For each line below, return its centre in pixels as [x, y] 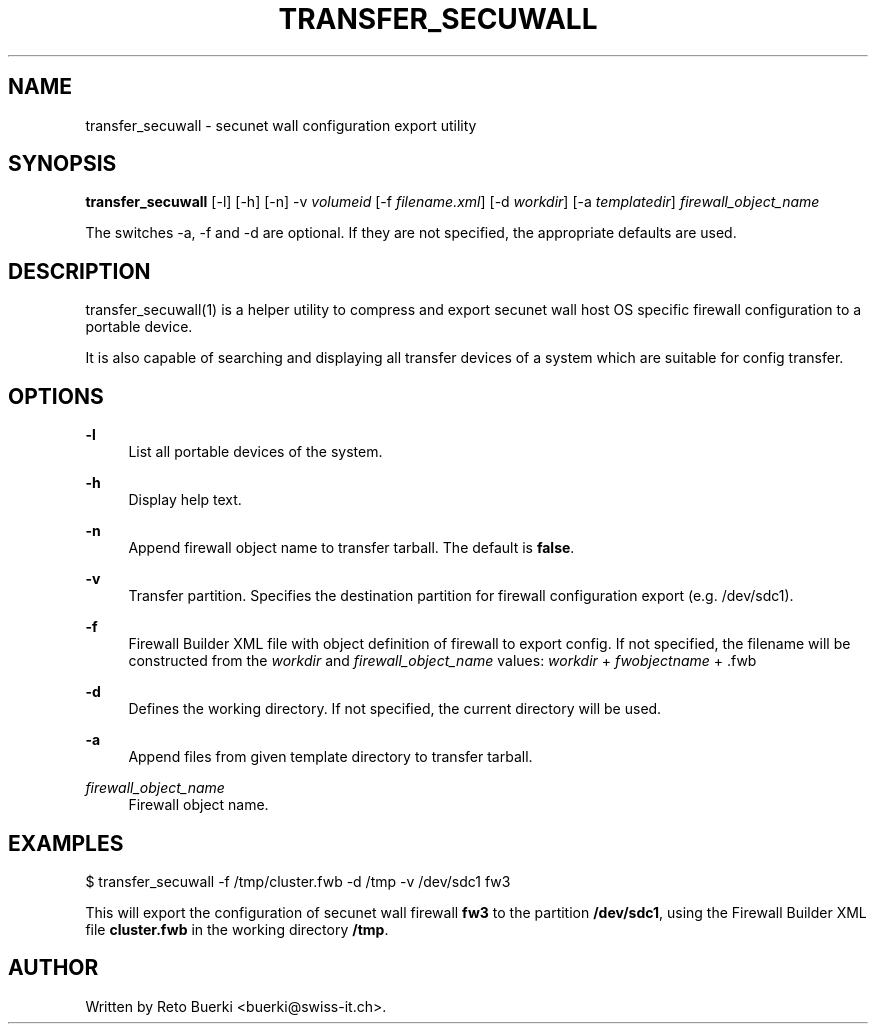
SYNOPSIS [62, 164]
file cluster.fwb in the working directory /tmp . [237, 929]
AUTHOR [53, 968]
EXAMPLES [66, 843]
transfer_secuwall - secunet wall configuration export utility [281, 125]
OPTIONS [56, 396]
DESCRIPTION [79, 271]
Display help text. [185, 500]
